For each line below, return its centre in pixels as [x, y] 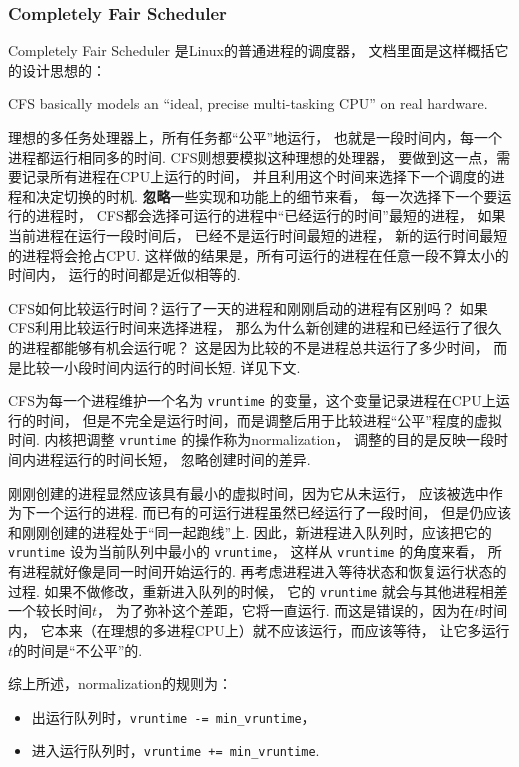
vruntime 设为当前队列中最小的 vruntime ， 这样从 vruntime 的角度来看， [246, 551]
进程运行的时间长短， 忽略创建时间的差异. [173, 459]
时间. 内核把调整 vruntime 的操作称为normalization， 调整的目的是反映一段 [251, 439]
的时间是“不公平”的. [78, 649]
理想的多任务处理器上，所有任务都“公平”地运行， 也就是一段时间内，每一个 [255, 137]
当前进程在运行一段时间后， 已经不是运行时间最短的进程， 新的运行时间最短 [258, 234]
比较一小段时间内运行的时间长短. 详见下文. [161, 366]
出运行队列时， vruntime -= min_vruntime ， [173, 716]
